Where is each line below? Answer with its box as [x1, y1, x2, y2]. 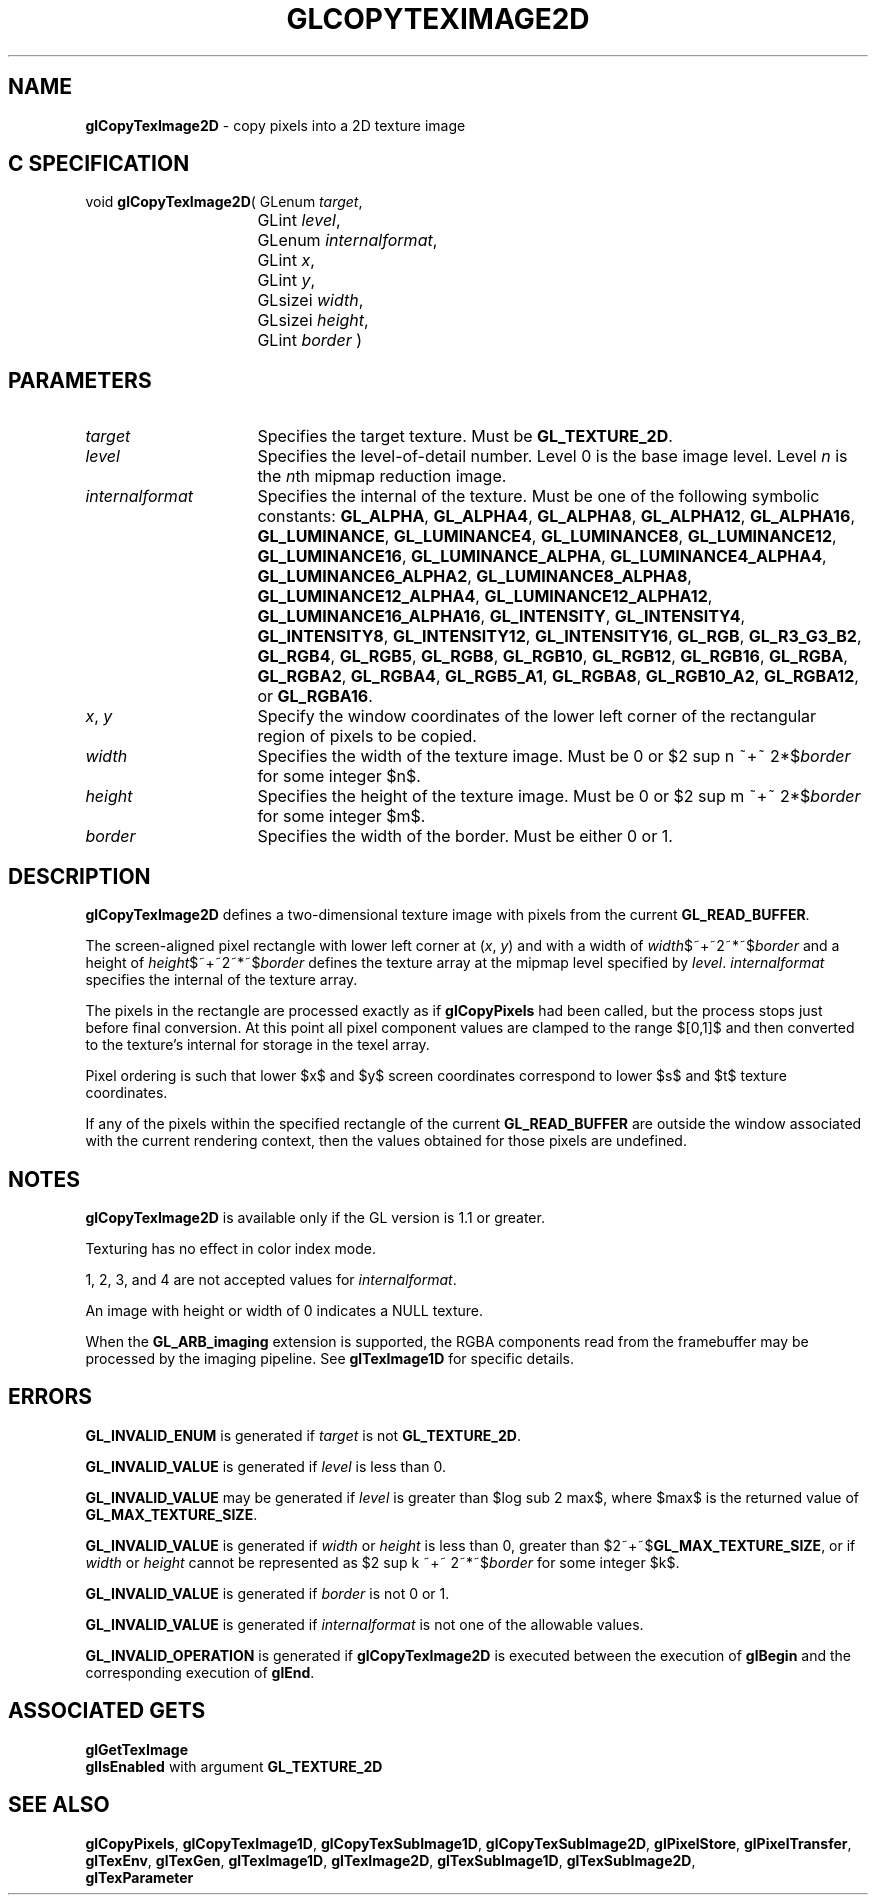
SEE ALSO [8, 1792, 110, 1818]
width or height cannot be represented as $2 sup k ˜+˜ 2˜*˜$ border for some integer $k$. [85, 1553, 680, 1571]
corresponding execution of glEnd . [85, 1663, 315, 1681]
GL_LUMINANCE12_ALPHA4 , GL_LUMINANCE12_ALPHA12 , [257, 586, 713, 607]
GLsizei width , [257, 290, 364, 311]
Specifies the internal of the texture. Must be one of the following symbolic [257, 486, 820, 507]
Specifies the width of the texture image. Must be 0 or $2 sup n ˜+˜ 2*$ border [257, 746, 851, 767]
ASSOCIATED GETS [8, 1698, 206, 1724]
